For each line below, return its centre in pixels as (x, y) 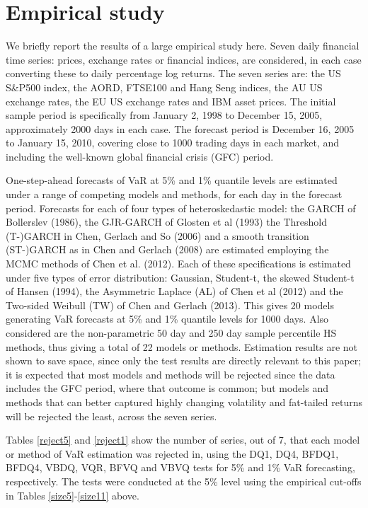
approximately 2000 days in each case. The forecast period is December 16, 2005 (180, 128)
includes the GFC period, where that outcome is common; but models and (167, 388)
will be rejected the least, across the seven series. (111, 416)
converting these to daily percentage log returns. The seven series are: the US (173, 73)
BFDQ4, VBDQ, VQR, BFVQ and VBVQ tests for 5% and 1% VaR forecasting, (180, 467)
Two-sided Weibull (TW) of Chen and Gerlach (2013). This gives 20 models (170, 305)
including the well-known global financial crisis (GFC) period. (140, 156)
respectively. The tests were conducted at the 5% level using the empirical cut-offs (184, 481)
